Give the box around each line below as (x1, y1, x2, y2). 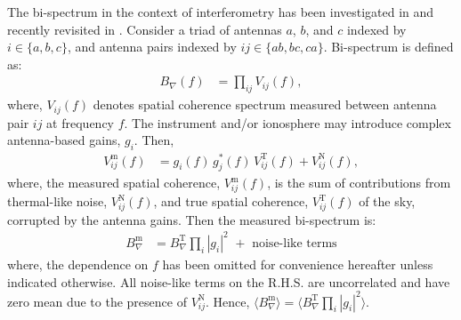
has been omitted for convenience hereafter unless (162, 254, 433, 273)
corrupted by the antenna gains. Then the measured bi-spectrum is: (7, 210, 376, 228)
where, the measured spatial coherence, (7, 173, 221, 192)
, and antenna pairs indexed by (67, 37, 237, 56)
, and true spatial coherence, (153, 192, 309, 211)
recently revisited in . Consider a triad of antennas (7, 20, 282, 38)
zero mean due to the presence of (7, 292, 187, 310)
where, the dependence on (7, 254, 149, 273)
